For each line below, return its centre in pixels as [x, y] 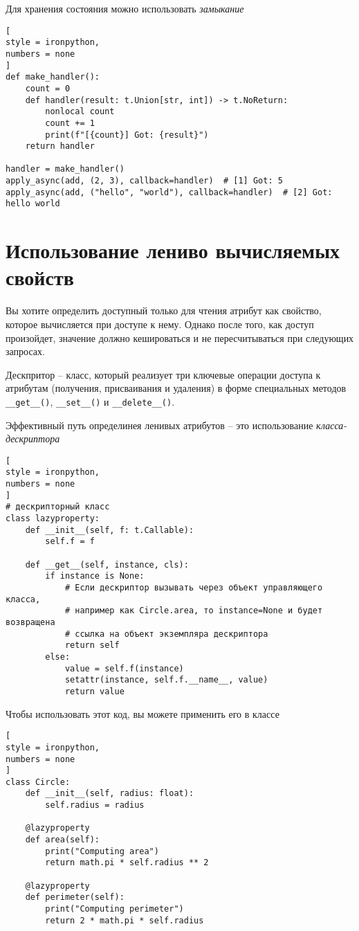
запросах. [25, 351]
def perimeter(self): [75, 897]
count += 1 [70, 123]
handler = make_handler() [65, 169]
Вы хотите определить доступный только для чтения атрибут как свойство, [164, 310]
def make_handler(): [53, 77]
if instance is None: [95, 576]
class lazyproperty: [53, 519]
